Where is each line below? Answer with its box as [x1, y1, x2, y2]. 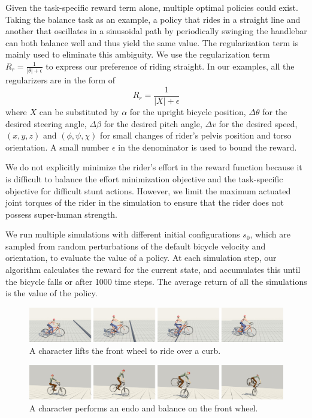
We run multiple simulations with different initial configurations [5, 228, 240, 240]
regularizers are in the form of [5, 74, 116, 86]
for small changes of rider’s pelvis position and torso [100, 129, 292, 142]
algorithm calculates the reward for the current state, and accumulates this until [5, 263, 301, 276]
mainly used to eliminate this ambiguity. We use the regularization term [5, 48, 270, 61]
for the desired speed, [219, 117, 298, 130]
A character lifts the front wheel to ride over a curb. [29, 344, 221, 356]
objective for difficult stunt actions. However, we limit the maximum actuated [5, 184, 291, 197]
